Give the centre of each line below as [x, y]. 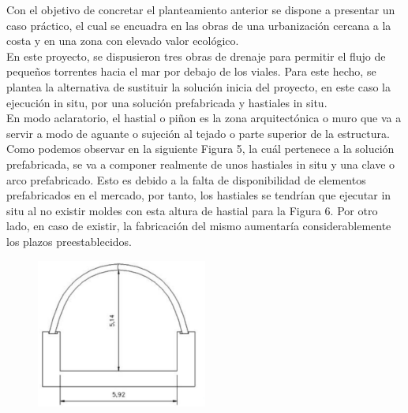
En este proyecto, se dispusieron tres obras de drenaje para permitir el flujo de [196, 56]
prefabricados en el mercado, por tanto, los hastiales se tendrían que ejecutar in [199, 195]
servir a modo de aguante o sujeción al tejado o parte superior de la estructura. [198, 133]
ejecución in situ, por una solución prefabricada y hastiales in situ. [167, 102]
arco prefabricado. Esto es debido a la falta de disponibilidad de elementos [186, 179]
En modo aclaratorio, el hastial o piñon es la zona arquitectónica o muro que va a [204, 118]
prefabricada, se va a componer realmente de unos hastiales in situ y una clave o [201, 164]
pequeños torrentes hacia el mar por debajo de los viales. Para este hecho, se [191, 71]
